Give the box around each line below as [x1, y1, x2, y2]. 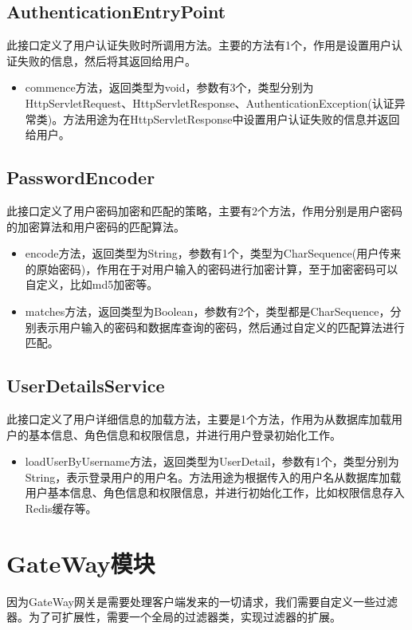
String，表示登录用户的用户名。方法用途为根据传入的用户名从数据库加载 [25, 468, 402, 485]
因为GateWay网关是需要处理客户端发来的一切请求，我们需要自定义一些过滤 [6, 593, 398, 609]
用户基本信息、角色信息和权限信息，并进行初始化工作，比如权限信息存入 [25, 484, 405, 501]
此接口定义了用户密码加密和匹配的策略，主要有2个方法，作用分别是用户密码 [6, 202, 402, 219]
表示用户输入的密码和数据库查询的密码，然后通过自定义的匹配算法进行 [36, 318, 405, 335]
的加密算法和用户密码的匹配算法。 [6, 218, 185, 234]
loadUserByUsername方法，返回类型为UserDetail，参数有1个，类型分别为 [25, 453, 399, 470]
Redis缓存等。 [25, 499, 97, 516]
